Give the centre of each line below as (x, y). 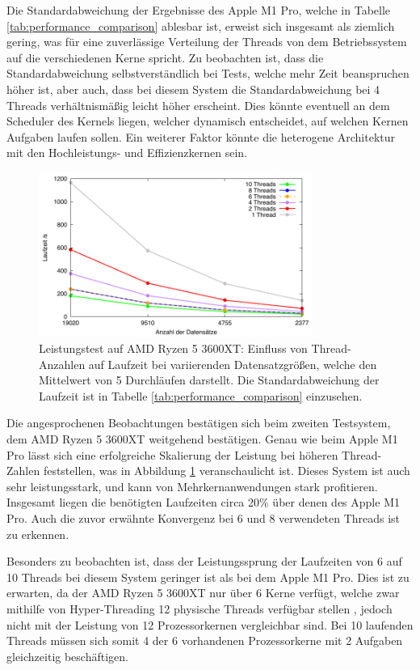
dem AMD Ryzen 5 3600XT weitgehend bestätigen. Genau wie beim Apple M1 (202, 439)
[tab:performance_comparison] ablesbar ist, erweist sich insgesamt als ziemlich (201, 25)
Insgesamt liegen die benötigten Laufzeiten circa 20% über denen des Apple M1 (203, 502)
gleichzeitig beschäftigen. (67, 656)
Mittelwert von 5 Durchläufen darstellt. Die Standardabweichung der (209, 380)
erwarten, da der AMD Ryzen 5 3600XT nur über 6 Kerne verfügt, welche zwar (203, 593)
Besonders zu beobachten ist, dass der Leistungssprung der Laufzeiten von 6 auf (204, 561)
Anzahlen (62, 364)
